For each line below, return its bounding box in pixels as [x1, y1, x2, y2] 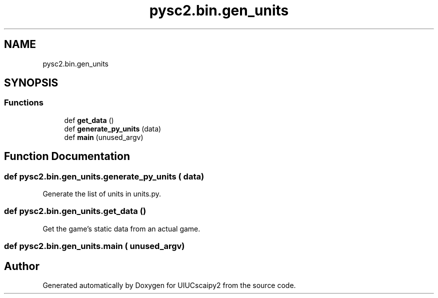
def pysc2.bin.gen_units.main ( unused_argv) [4, 241, 185, 251]
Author [4, 259, 39, 272]
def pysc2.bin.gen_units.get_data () [4, 206, 146, 216]
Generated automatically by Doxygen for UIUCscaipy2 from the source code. [42, 281, 296, 289]
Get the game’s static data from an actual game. [42, 224, 200, 233]
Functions [4, 97, 43, 108]
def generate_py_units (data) [64, 124, 161, 133]
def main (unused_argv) [64, 132, 143, 141]
